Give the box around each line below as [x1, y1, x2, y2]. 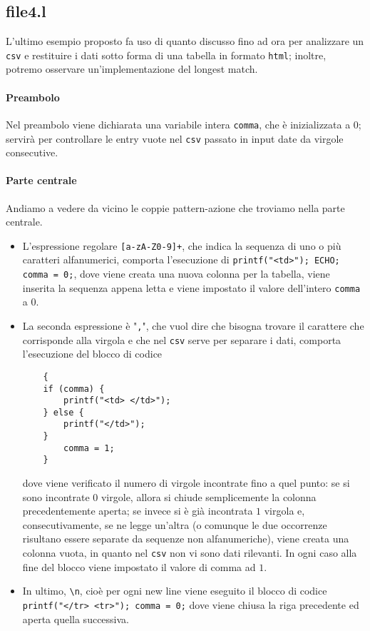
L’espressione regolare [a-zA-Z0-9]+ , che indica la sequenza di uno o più [22, 238, 341, 253]
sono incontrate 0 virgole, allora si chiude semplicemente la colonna [22, 489, 317, 504]
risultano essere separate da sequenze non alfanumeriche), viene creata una [22, 531, 349, 546]
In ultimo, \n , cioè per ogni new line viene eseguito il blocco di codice [22, 583, 327, 598]
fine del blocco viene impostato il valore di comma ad [22, 559, 256, 574]
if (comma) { [43, 383, 105, 394]
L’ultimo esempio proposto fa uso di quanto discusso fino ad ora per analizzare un [6, 34, 364, 49]
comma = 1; [63, 443, 115, 453]
